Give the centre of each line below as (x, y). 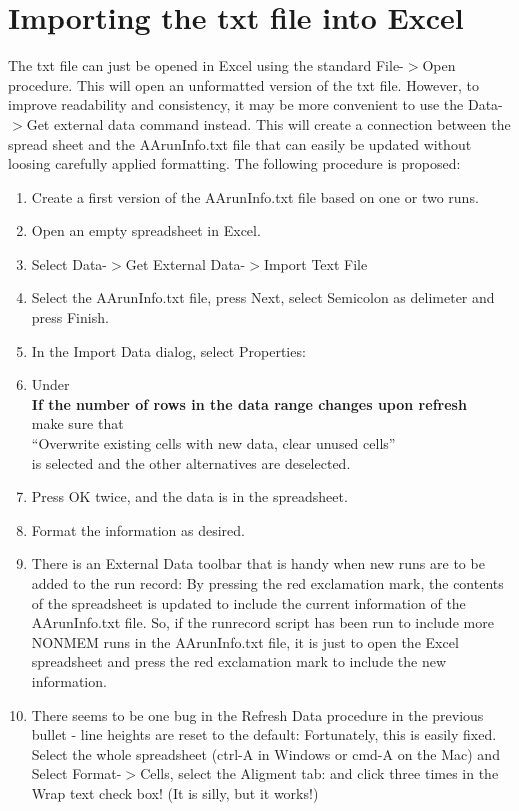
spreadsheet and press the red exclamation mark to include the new (239, 661)
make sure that (77, 423)
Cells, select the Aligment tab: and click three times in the (319, 773)
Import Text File (315, 263)
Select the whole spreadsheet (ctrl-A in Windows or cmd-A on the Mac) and (265, 753)
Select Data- (69, 263)
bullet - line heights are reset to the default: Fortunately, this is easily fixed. (264, 734)
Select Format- (76, 773)
